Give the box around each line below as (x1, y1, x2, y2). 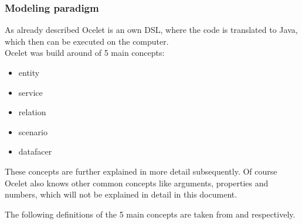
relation (18, 106, 46, 118)
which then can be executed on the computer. (5, 35, 169, 47)
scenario (18, 125, 47, 138)
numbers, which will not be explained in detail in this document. (5, 188, 237, 200)
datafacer (18, 145, 52, 158)
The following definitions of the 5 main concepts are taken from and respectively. (5, 208, 296, 220)
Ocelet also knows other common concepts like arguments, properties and (5, 176, 269, 189)
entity (18, 66, 40, 78)
